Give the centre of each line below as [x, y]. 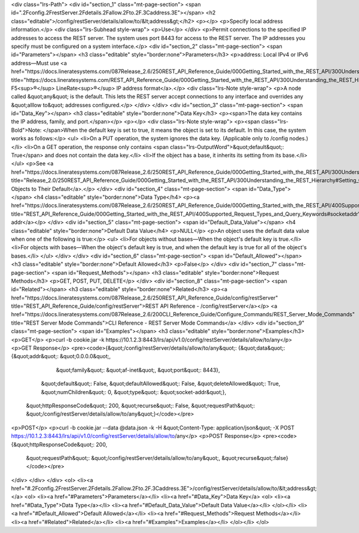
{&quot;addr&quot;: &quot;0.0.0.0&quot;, [61, 356]
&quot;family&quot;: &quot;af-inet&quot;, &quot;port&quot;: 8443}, [138, 370]
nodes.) [299, 138]
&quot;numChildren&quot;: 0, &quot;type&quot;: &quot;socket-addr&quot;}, [134, 392]
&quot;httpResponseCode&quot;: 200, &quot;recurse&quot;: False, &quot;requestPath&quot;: [141, 405]
